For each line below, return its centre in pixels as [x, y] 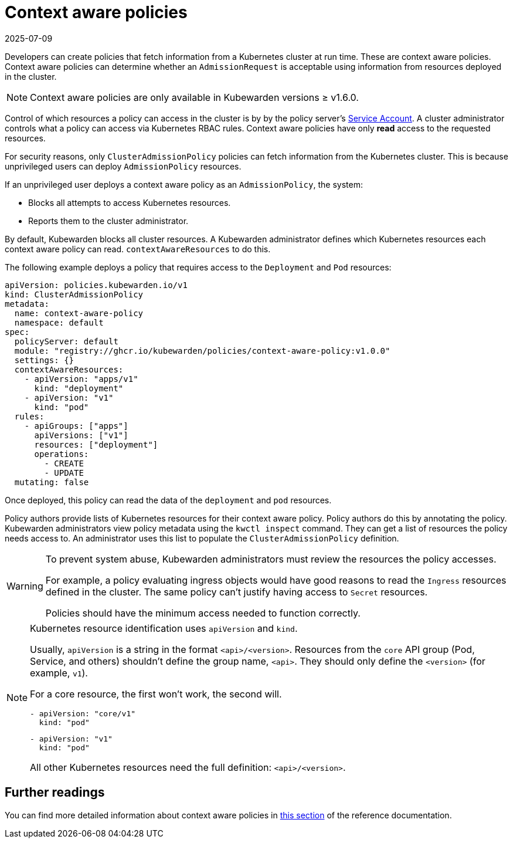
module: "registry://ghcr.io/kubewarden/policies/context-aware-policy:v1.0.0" [202, 351]
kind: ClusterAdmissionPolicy [74, 294]
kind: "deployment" [79, 388]
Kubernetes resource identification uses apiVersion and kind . [164, 628]
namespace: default [59, 322]
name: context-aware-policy [79, 313]
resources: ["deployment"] [96, 444]
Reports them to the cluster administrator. [108, 221]
